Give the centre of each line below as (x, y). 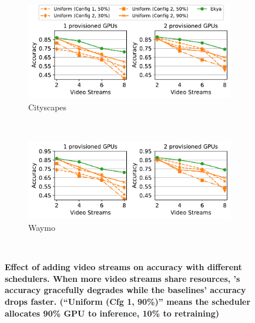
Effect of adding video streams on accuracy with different (123, 267)
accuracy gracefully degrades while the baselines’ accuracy (125, 290)
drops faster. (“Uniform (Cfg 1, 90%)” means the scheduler (128, 301)
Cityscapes (48, 107)
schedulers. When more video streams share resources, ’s (123, 278)
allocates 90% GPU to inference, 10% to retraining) (112, 313)
